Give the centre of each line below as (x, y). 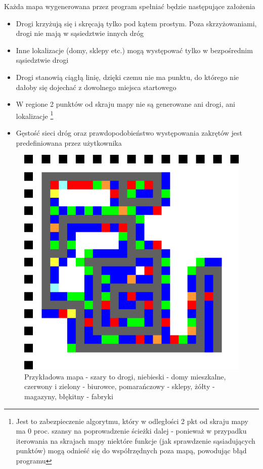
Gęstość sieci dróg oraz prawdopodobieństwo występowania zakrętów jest (129, 133)
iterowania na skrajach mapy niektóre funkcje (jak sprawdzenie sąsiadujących (136, 440)
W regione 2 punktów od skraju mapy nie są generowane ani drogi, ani (125, 104)
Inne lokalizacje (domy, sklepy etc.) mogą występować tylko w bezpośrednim (134, 50)
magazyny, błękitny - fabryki (69, 396)
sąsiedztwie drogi (42, 60)
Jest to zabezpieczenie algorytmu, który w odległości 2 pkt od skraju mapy (132, 421)
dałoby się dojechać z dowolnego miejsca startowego (96, 87)
